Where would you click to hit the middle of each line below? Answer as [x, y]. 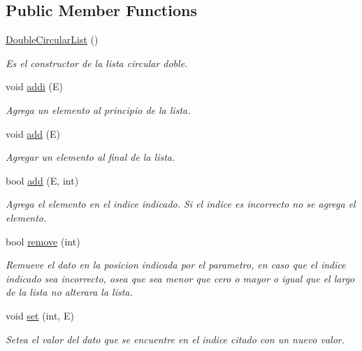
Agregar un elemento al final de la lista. [90, 157]
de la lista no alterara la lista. [69, 292]
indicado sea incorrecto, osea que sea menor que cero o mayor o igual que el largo [180, 278]
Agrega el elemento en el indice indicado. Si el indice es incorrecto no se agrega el [181, 204]
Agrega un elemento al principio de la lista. [98, 109]
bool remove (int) [43, 241]
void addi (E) [34, 86]
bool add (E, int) [42, 180]
